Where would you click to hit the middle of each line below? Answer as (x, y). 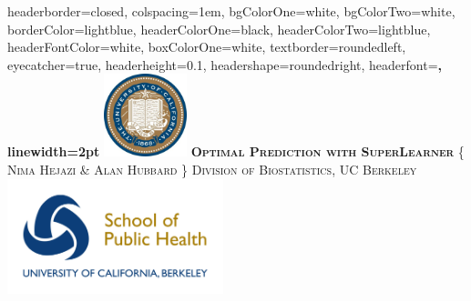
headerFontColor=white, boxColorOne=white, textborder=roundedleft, (207, 47)
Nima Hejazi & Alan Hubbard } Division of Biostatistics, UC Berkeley (212, 169)
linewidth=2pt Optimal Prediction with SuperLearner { (236, 151)
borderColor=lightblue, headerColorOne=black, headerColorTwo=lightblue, (219, 29)
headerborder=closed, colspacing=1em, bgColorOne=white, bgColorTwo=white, (231, 11)
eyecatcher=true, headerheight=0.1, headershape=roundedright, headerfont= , (225, 64)
